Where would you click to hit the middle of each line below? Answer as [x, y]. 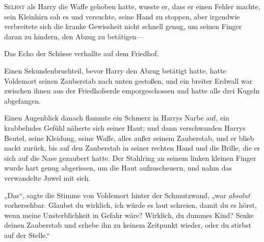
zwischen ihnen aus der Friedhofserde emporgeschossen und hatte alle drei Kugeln [132, 91]
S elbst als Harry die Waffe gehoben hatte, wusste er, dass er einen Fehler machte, [132, 6]
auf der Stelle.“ [27, 235]
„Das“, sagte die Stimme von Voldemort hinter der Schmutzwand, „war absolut [127, 195]
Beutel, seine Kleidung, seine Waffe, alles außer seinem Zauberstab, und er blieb [129, 138]
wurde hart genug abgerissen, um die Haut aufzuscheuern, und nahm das [118, 168]
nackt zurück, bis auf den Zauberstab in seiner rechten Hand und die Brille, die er [132, 148]
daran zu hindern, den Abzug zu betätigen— [74, 36]
